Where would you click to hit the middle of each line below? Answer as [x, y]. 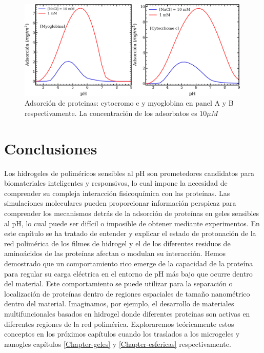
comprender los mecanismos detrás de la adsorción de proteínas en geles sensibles [132, 213]
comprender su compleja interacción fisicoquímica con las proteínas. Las [117, 193]
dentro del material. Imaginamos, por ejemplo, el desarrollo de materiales [119, 303]
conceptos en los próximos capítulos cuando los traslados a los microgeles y [122, 334]
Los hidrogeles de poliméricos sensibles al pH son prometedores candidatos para [129, 173]
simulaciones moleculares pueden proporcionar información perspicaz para [120, 203]
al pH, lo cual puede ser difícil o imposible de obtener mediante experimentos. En [132, 223]
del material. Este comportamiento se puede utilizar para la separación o [118, 283]
